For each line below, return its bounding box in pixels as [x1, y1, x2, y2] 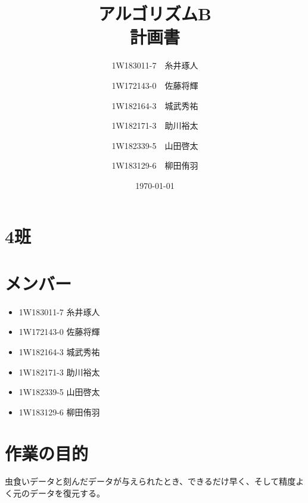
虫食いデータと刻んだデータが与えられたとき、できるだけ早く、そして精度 [5, 475, 296, 488]
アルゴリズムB [98, 1, 212, 26]
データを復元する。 [29, 487, 105, 499]
